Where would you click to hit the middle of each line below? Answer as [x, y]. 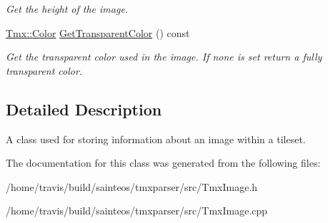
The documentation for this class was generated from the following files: [163, 163]
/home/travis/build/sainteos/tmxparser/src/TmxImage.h [132, 186]
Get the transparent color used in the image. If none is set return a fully [164, 57]
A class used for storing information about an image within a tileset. [156, 139]
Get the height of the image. [67, 9]
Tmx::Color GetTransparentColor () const [98, 32]
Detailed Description [84, 109]
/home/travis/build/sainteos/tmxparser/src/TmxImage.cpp [137, 211]
